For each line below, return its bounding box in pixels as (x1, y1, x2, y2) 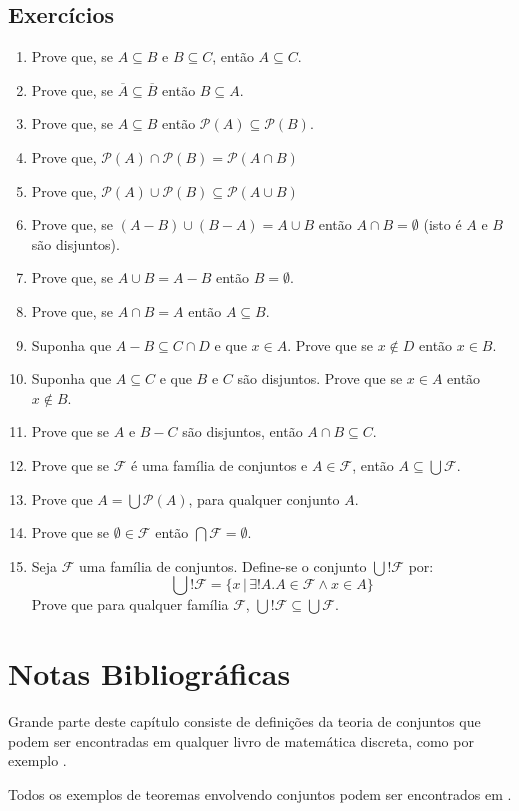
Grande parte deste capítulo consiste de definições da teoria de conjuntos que (8, 711, 481, 732)
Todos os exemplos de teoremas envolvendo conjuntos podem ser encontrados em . (8, 783, 512, 804)
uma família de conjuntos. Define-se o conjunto (79, 555, 367, 576)
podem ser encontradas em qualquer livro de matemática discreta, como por (8, 730, 474, 751)
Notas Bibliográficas (8, 653, 291, 694)
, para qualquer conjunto (188, 488, 340, 509)
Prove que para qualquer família (31, 594, 229, 615)
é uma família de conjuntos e (131, 454, 308, 475)
